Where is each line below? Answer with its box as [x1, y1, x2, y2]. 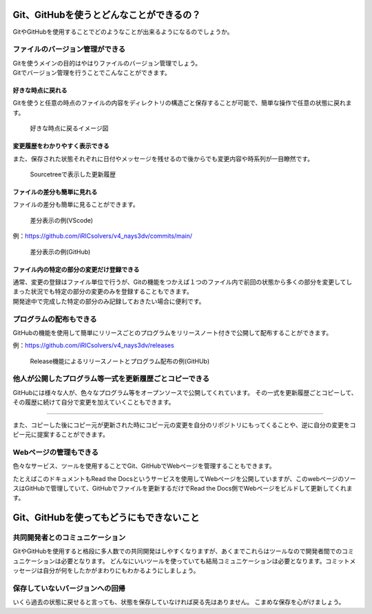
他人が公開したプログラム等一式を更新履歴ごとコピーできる [12, 374, 210, 384]
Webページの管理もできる [12, 447, 99, 457]
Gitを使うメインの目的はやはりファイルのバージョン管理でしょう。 [12, 59, 202, 67]
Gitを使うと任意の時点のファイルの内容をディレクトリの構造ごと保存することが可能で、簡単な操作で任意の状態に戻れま [12, 99, 352, 107]
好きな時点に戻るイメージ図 [30, 124, 109, 132]
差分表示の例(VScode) [30, 216, 93, 224]
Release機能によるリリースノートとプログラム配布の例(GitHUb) [30, 357, 210, 365]
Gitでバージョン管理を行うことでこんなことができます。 [12, 69, 172, 77]
